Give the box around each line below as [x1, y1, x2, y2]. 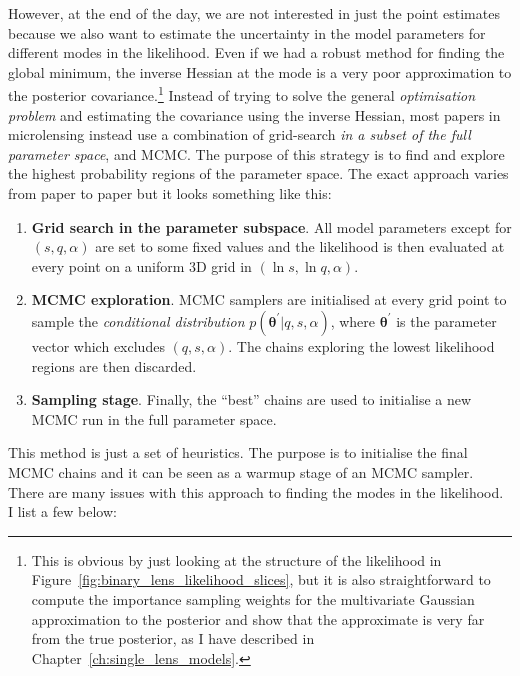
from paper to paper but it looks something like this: [8, 183, 332, 203]
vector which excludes [31, 335, 165, 356]
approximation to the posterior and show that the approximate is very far [31, 608, 485, 629]
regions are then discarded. [31, 355, 197, 376]
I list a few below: [8, 501, 117, 522]
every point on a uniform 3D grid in [31, 255, 252, 276]
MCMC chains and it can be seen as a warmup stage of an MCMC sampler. [8, 461, 474, 482]
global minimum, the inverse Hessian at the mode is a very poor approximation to [8, 61, 512, 82]
